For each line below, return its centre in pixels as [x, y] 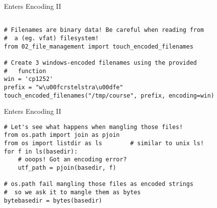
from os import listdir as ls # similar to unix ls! [104, 143]
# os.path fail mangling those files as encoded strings [99, 184]
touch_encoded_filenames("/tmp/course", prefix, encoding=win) [109, 95]
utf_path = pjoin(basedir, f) [67, 168]
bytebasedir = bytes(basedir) [53, 200]
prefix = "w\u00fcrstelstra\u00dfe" [64, 87]
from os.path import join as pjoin [62, 135]
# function [25, 71]
